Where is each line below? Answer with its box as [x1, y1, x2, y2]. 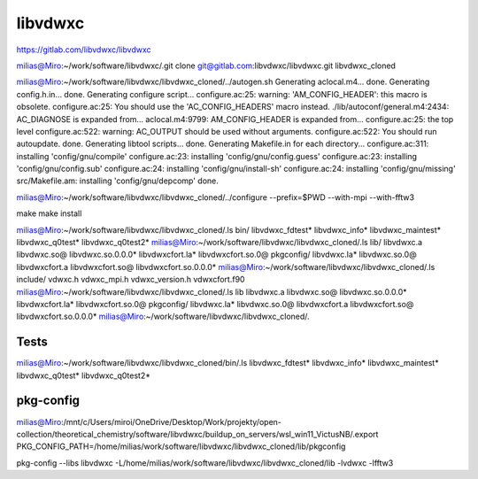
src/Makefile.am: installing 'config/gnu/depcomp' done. [16, 175, 219, 186]
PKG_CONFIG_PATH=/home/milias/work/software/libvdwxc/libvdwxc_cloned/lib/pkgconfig [16, 441, 346, 452]
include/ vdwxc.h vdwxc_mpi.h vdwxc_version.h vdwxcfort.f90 [16, 274, 245, 285]
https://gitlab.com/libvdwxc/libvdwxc [16, 44, 151, 55]
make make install [16, 208, 82, 219]
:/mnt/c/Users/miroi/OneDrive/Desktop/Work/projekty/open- [60, 416, 282, 427]
